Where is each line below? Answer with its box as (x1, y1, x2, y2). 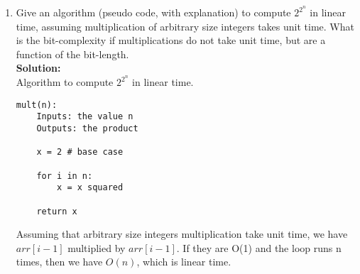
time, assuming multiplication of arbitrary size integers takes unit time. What (16, 18, 354, 33)
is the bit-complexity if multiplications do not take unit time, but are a (16, 33, 326, 48)
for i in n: (36, 170, 93, 181)
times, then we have (16, 254, 103, 269)
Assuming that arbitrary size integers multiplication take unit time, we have (16, 226, 348, 241)
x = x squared (57, 182, 124, 193)
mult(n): (16, 99, 58, 110)
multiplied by (67, 240, 126, 255)
